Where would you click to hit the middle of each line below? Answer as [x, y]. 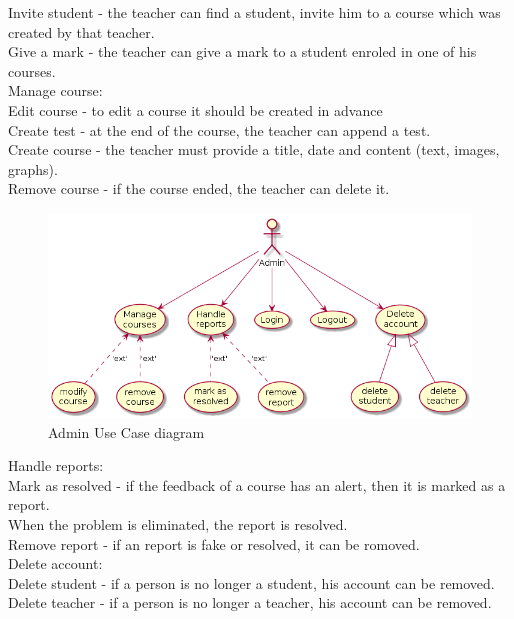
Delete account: [55, 563]
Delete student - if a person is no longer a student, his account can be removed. [251, 582]
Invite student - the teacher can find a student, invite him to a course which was [254, 12]
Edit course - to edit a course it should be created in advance [195, 109]
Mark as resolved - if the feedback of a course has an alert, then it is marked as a [257, 484]
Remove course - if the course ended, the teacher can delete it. [199, 188]
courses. [32, 70]
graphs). [33, 168]
